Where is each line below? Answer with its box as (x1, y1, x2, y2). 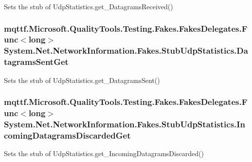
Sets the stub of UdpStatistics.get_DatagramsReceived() (4, 1, 173, 11)
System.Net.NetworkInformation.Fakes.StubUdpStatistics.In (4, 118, 245, 130)
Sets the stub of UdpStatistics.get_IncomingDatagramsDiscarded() (4, 148, 204, 159)
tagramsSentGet (4, 56, 69, 68)
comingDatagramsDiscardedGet (4, 129, 131, 141)
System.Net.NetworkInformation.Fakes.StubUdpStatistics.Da (4, 44, 248, 57)
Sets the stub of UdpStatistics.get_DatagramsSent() (4, 75, 160, 85)
